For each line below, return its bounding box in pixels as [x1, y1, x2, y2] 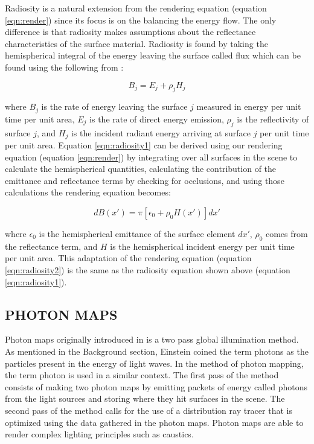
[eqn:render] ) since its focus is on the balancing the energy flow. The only [5, 13, 277, 26]
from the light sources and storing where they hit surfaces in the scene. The [5, 392, 285, 405]
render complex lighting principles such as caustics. [5, 428, 194, 440]
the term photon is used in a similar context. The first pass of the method [5, 369, 279, 381]
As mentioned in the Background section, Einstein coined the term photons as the [5, 345, 309, 357]
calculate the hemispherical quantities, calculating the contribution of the [5, 162, 277, 175]
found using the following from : [5, 60, 124, 73]
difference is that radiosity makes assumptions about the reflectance [5, 25, 256, 38]
